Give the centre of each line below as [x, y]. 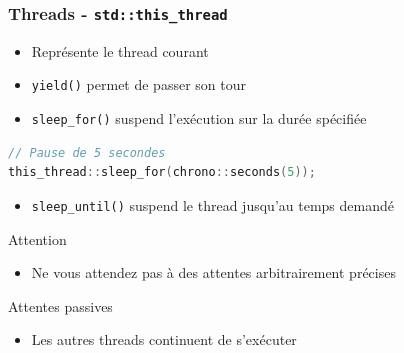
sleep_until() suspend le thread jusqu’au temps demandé [212, 204]
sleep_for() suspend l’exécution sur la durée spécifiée [199, 118]
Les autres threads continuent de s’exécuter [164, 339]
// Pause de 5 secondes [87, 152]
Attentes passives [60, 305]
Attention [37, 238]
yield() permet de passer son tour [138, 84]
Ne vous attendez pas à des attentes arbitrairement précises [213, 272]
